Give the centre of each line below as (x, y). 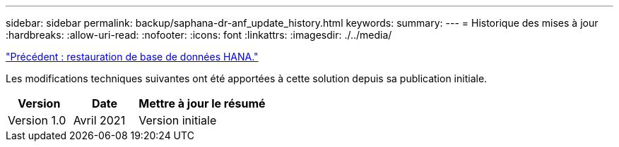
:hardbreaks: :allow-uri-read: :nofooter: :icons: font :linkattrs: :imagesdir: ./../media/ (199, 35)
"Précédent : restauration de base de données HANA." (132, 57)
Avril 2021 (99, 120)
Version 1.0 (37, 120)
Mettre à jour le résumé (202, 103)
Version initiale (178, 120)
